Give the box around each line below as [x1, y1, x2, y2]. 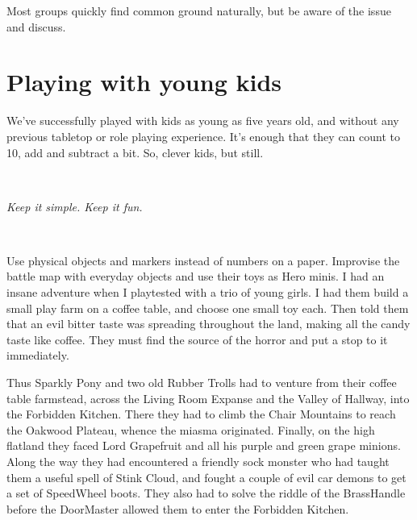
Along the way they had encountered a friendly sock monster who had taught [6, 453, 390, 469]
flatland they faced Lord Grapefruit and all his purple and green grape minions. [6, 437, 401, 454]
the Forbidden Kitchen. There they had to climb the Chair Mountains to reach [6, 406, 396, 422]
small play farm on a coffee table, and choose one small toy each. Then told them [6, 299, 409, 316]
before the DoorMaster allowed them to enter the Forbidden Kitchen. [6, 500, 349, 517]
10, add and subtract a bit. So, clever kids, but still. [6, 144, 264, 160]
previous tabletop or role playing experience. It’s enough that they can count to [6, 127, 400, 144]
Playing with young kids [6, 65, 282, 98]
